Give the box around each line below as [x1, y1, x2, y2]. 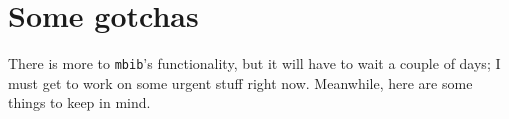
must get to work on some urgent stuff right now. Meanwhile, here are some [8, 72, 473, 93]
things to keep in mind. [8, 92, 151, 113]
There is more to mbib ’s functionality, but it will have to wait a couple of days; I [8, 53, 501, 74]
